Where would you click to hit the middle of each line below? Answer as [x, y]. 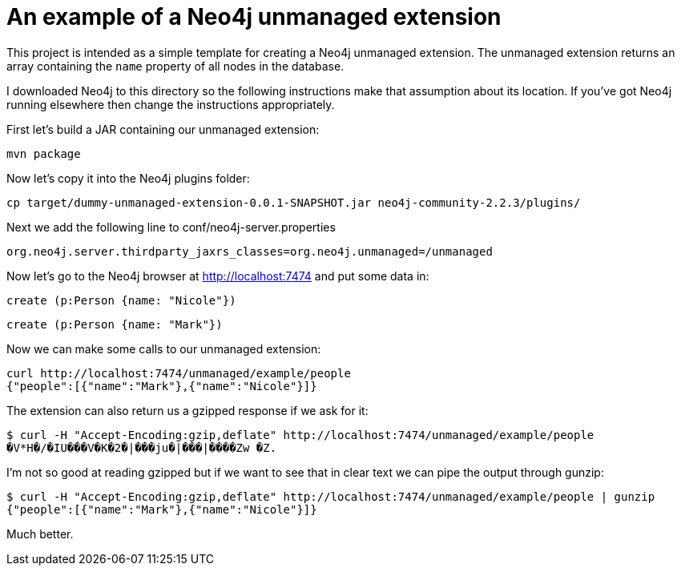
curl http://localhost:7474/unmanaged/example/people [179, 373]
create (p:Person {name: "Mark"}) [115, 324]
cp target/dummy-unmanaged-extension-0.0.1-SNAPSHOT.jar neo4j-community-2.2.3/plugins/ [294, 202]
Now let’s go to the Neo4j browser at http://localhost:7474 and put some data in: [218, 276]
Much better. [40, 534]
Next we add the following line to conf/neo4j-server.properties [171, 227]
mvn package [44, 153]
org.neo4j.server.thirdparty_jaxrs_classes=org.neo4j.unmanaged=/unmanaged [250, 251]
